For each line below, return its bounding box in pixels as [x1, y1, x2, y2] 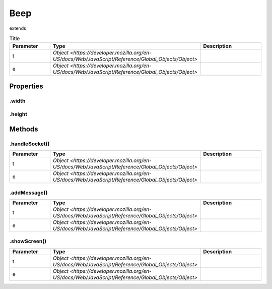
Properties [9, 82, 43, 90]
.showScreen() [9, 238, 47, 245]
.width [9, 97, 26, 104]
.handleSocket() [9, 140, 50, 147]
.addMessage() [9, 189, 48, 196]
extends [9, 25, 26, 31]
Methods [9, 125, 38, 133]
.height [9, 111, 28, 118]
